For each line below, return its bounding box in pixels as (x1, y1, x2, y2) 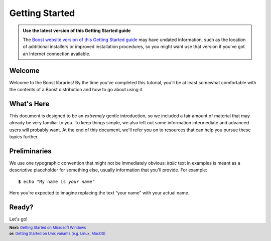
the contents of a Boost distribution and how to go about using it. (9, 87, 144, 93)
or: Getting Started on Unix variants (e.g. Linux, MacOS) (9, 231, 106, 236)
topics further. (9, 134, 39, 140)
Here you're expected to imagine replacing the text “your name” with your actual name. (9, 190, 190, 196)
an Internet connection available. (23, 51, 90, 57)
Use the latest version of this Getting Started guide (23, 28, 131, 34)
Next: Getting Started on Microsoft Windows (9, 225, 86, 230)
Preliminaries (9, 147, 52, 155)
